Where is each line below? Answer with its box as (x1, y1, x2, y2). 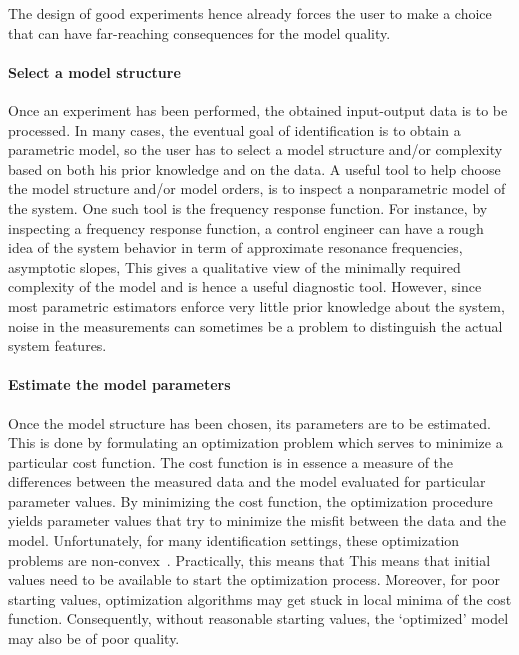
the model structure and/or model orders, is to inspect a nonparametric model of (8, 178, 506, 199)
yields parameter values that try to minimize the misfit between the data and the (8, 510, 507, 531)
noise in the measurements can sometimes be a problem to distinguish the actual (8, 315, 503, 336)
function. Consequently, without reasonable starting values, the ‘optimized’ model (8, 608, 509, 629)
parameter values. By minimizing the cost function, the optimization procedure (8, 490, 493, 511)
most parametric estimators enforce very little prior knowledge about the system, (8, 295, 505, 316)
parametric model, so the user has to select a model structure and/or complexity (8, 139, 503, 160)
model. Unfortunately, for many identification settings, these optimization (8, 530, 460, 551)
